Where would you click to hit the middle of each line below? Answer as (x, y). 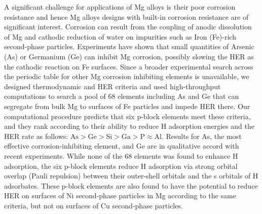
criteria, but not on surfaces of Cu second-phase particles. (93, 205)
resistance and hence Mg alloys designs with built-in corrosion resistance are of (126, 16)
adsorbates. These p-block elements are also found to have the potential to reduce (131, 185)
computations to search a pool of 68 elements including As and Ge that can (122, 96)
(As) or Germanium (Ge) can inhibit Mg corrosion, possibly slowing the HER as (129, 56)
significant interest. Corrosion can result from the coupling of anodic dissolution (128, 27)
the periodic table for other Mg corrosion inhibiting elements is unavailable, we (127, 76)
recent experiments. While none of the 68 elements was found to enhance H (121, 155)
